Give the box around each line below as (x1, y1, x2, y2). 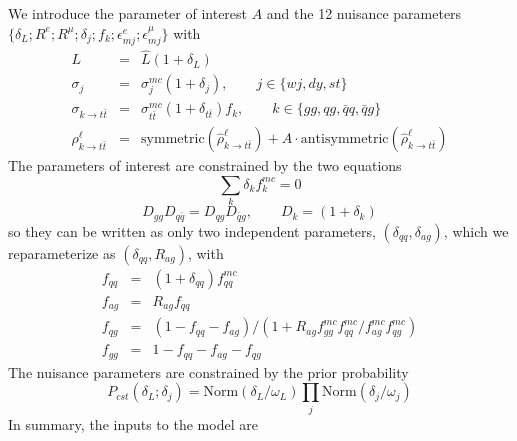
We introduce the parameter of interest (8, 3, 248, 23)
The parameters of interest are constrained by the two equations (8, 155, 402, 176)
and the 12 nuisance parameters (266, 3, 462, 23)
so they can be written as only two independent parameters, (8, 220, 376, 241)
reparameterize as (8, 242, 116, 263)
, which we (443, 220, 509, 241)
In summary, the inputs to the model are (8, 413, 258, 434)
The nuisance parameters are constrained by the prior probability (8, 361, 409, 382)
